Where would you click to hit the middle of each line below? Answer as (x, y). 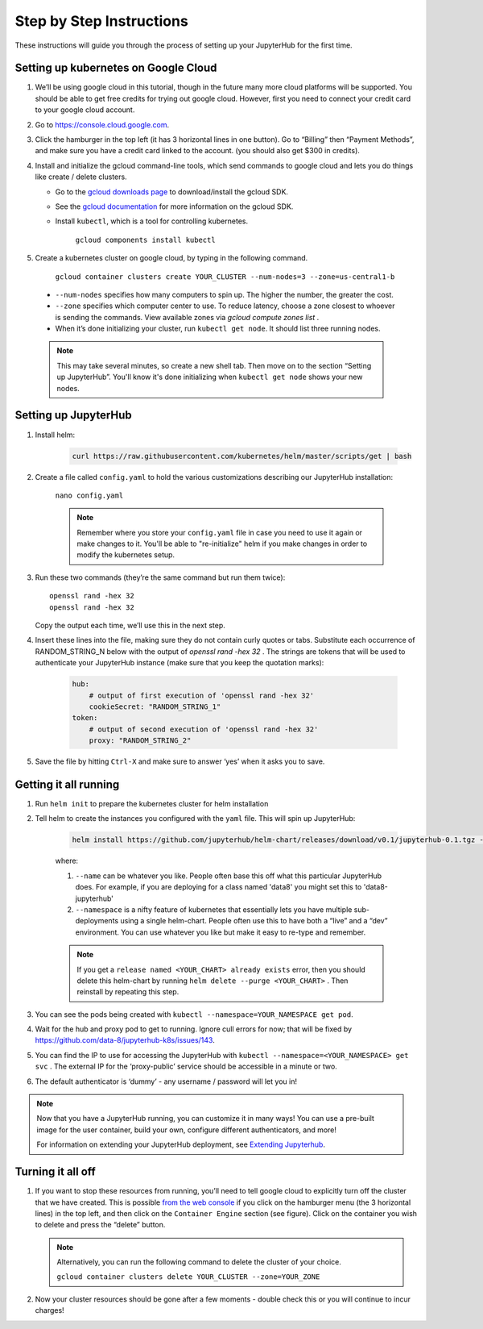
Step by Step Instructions (101, 21)
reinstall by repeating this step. (128, 992)
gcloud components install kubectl (146, 240)
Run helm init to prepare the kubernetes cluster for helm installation (152, 804)
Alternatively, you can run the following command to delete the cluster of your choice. (199, 1262)
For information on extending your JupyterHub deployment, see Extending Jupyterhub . (181, 1144)
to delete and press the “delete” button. (100, 1225)
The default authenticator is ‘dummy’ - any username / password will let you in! (166, 1081)
